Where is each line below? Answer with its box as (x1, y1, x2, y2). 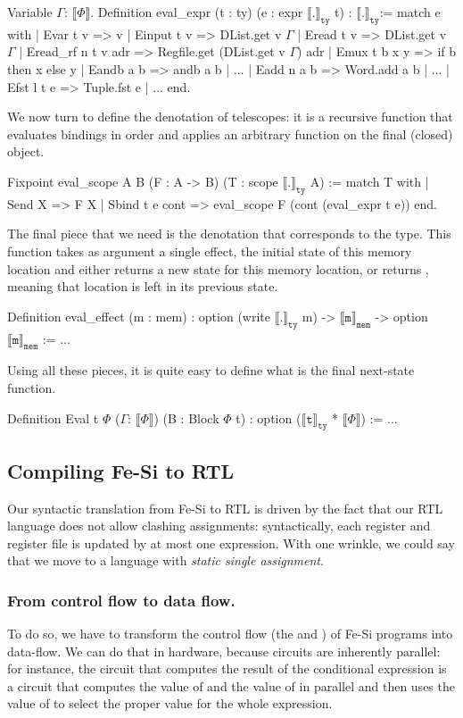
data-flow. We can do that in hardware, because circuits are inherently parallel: (7, 641, 441, 660)
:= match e (379, 3, 441, 21)
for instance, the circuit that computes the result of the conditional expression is (7, 659, 447, 678)
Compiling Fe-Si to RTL (7, 456, 235, 484)
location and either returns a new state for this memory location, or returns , (7, 259, 429, 278)
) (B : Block (153, 408, 219, 427)
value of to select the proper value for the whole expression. (7, 694, 333, 713)
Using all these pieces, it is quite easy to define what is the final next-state (7, 361, 415, 380)
